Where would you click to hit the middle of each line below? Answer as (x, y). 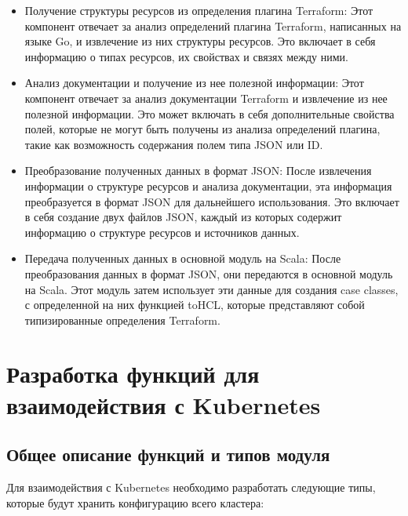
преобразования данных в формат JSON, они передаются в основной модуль (209, 273)
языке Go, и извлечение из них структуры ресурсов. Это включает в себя (200, 41)
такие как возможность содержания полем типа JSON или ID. (174, 144)
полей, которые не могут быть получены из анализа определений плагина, (202, 129)
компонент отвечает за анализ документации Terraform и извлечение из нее (206, 98)
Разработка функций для (133, 374)
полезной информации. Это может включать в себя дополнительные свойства (209, 113)
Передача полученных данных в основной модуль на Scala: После (183, 258)
